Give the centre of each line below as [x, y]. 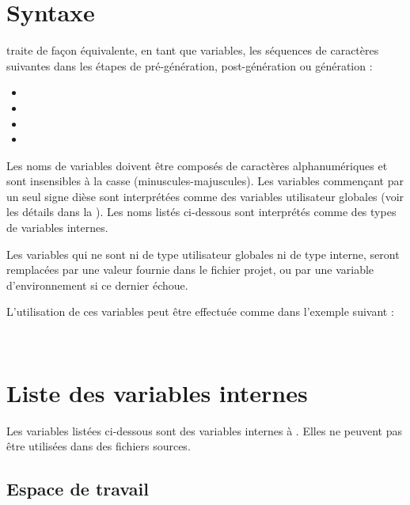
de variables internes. [57, 228]
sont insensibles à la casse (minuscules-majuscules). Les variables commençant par [205, 181]
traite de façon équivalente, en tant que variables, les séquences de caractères [193, 50]
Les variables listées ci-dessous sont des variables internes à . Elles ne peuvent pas [204, 430]
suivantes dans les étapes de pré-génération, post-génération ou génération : [190, 65]
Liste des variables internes [157, 392]
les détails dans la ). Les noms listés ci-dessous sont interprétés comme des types [201, 212]
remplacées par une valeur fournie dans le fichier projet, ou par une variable [190, 270]
